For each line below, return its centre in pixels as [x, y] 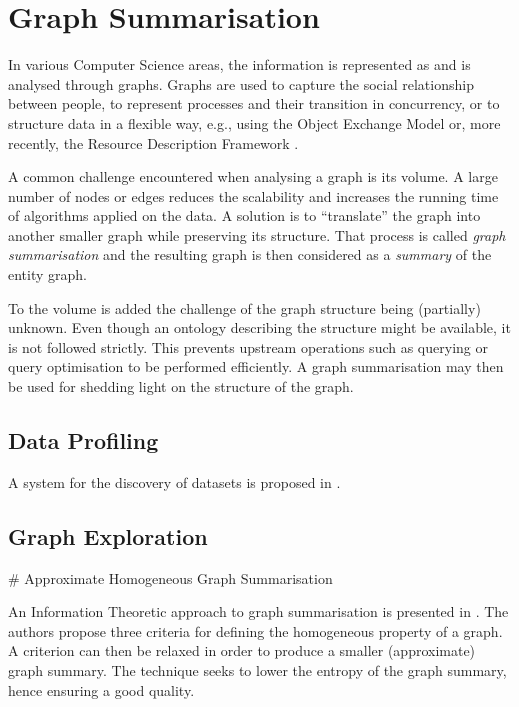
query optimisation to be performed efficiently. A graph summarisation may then [256, 366]
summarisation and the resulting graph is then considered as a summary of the [250, 254]
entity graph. [48, 274]
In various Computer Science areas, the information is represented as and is [239, 64]
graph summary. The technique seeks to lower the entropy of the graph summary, [257, 670]
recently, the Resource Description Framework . [153, 142]
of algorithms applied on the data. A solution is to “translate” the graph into [244, 215]
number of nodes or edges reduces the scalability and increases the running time [253, 195]
